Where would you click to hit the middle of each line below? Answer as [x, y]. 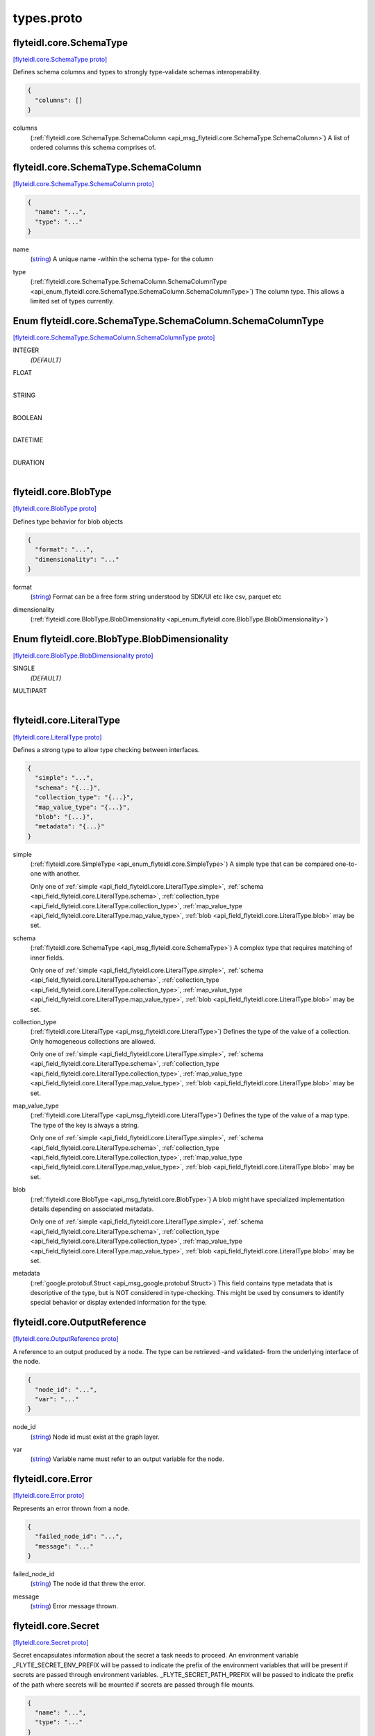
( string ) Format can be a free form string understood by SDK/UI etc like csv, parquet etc [156, 596]
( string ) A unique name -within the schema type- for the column [122, 259]
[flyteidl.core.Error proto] [49, 1496]
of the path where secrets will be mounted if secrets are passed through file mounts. [134, 1685]
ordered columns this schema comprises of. [93, 147]
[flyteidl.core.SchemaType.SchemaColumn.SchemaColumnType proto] [114, 337]
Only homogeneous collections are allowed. [93, 1041]
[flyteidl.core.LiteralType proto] [57, 737]
